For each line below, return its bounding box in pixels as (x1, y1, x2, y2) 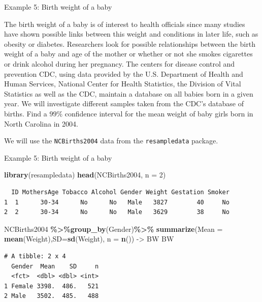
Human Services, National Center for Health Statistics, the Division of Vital (4, 78, 241, 89)
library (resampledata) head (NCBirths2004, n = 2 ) (4, 169, 166, 180)
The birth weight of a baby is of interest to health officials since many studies (4, 18, 245, 29)
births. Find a (4, 108, 47, 118)
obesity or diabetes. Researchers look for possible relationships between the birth (4, 38, 255, 49)
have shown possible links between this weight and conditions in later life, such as (4, 28, 258, 39)
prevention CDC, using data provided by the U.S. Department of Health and (4, 68, 243, 79)
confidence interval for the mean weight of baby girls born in (64, 108, 253, 118)
